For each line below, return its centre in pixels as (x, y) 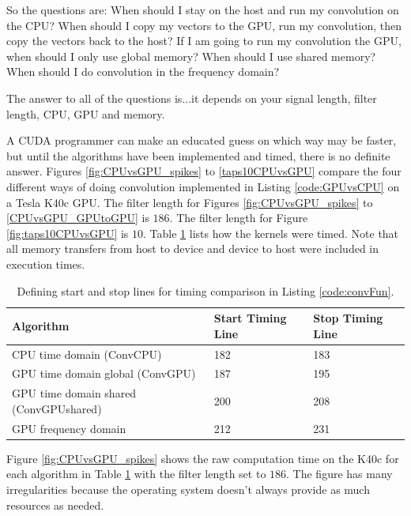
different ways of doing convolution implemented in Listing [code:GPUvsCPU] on (203, 186)
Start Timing (250, 318)
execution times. (46, 264)
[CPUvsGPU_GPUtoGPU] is (78, 218)
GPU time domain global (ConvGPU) (104, 373)
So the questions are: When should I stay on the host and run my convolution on (203, 9)
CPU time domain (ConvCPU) (87, 354)
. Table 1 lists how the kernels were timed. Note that (271, 233)
